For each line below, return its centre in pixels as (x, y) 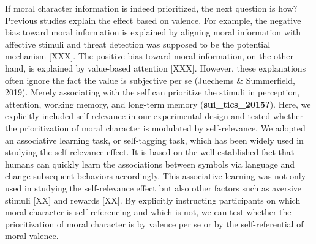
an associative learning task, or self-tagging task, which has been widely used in (154, 140)
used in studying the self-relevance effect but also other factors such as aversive (153, 187)
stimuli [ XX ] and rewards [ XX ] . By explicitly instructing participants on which (153, 200)
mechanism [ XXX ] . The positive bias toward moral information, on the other (149, 56)
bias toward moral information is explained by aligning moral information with (153, 32)
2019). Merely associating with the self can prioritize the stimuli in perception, (152, 92)
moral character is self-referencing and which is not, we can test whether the (148, 212)
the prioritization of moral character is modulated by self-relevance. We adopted (155, 128)
